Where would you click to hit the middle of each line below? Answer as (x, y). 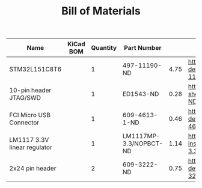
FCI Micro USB (30, 115)
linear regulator (31, 147)
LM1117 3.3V (29, 140)
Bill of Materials (101, 11)
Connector (24, 123)
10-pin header (30, 90)
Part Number (143, 48)
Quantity (104, 48)
